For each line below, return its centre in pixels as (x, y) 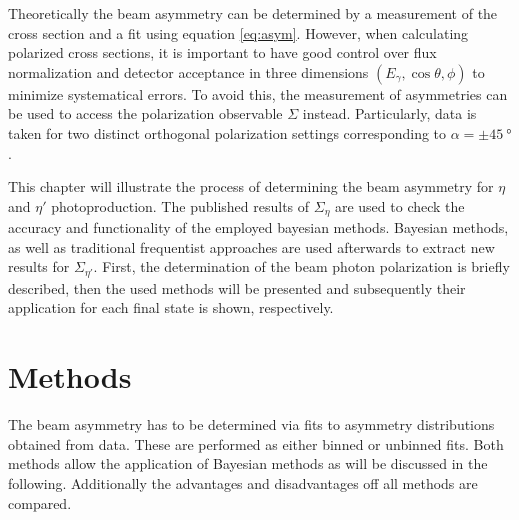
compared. (40, 502)
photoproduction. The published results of (180, 205)
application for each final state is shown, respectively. (171, 307)
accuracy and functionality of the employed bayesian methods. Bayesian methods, (258, 227)
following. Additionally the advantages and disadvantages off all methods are (243, 482)
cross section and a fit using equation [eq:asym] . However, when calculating (238, 32)
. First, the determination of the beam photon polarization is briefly (301, 266)
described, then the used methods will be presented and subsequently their (237, 287)
